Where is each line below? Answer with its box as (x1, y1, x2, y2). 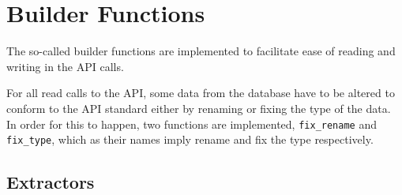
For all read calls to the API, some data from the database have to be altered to (6, 84, 395, 101)
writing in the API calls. (6, 58, 124, 74)
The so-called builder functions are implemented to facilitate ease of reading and (6, 43, 396, 59)
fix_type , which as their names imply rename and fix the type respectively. (6, 131, 374, 148)
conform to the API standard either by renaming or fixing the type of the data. (6, 99, 391, 116)
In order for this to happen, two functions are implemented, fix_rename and (6, 115, 377, 132)
